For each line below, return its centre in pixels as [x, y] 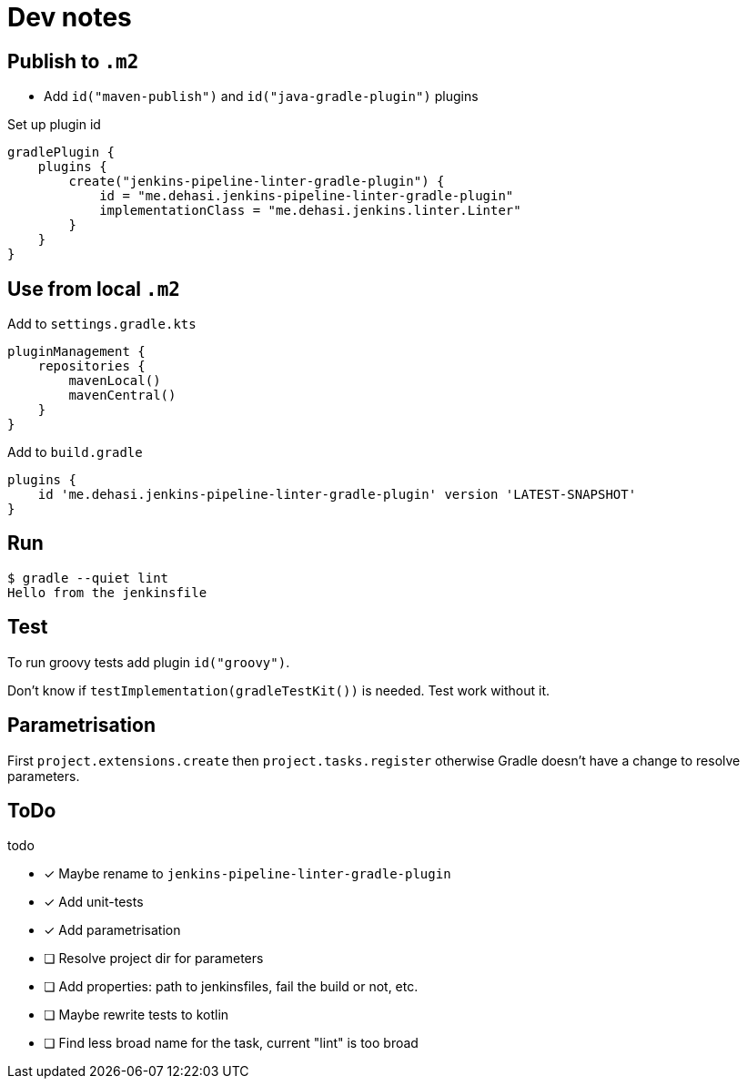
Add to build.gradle [75, 452]
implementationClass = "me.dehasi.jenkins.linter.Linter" [310, 211]
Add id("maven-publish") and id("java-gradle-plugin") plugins [261, 96]
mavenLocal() [115, 381]
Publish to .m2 [73, 61]
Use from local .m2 [94, 289]
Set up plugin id [54, 125]
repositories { [91, 366]
